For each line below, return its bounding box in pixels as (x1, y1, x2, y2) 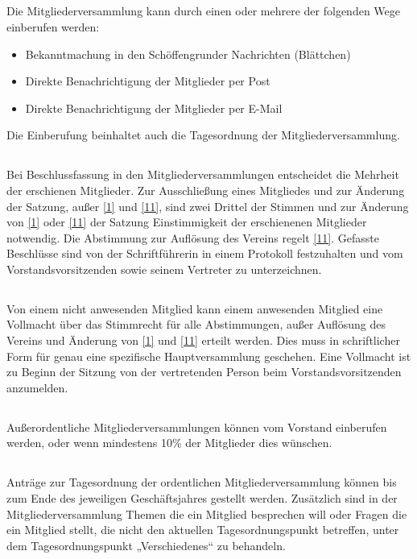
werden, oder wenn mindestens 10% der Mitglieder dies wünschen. (6, 434, 332, 451)
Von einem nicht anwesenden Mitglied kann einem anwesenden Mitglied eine (6, 300, 383, 317)
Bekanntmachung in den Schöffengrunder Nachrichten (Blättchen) (25, 45, 351, 62)
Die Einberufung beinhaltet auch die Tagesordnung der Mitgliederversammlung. (6, 126, 400, 143)
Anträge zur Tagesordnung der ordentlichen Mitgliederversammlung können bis (6, 474, 397, 491)
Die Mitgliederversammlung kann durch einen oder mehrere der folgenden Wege (6, 2, 401, 19)
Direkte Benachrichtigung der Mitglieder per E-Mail (25, 99, 283, 116)
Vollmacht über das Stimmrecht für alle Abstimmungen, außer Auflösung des (6, 316, 386, 333)
